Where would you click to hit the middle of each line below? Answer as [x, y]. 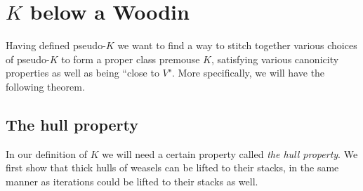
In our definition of [46, 153]
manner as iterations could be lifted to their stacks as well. [132, 181]
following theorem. [45, 86]
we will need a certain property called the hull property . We [230, 153]
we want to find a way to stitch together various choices [237, 45]
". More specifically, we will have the [246, 73]
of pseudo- [28, 59]
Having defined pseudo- [56, 45]
